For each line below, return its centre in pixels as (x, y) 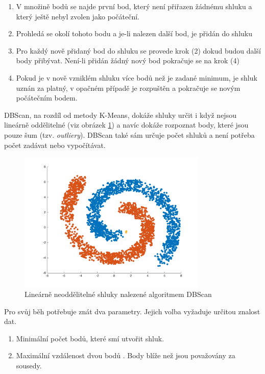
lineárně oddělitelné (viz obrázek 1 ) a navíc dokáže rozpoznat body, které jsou (126, 125)
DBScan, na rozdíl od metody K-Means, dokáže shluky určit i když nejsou (120, 115)
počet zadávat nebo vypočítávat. (55, 145)
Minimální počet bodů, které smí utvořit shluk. (90, 338)
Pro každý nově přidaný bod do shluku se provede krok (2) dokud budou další (138, 50)
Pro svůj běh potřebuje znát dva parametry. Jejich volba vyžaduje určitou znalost (132, 311)
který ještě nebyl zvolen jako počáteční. (78, 16)
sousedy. (29, 366)
